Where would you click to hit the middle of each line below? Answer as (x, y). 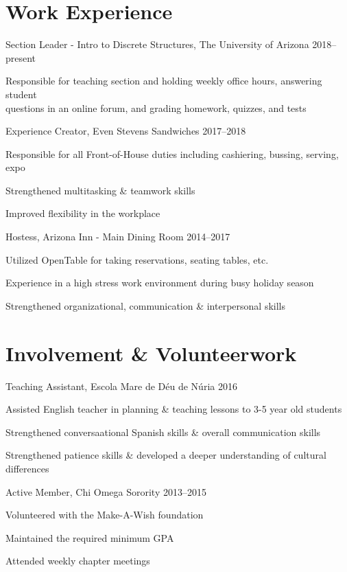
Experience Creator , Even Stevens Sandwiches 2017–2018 (126, 131)
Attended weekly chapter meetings (78, 561)
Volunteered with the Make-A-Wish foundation (105, 515)
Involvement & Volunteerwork (151, 353)
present (21, 57)
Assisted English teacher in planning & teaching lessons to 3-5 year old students (174, 409)
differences (27, 468)
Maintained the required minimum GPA (90, 537)
